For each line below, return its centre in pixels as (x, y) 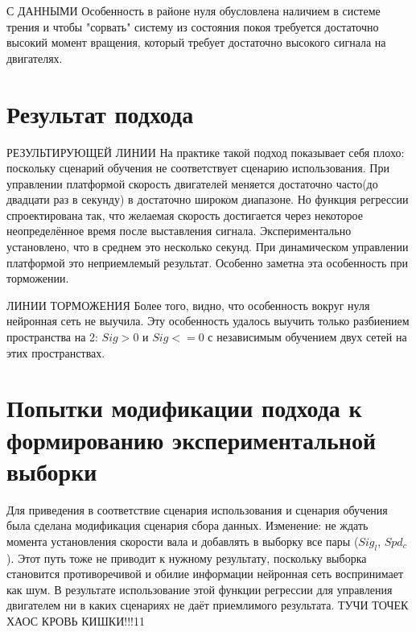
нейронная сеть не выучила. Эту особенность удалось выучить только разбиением (208, 321)
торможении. (38, 278)
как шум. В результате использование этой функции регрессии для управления (200, 589)
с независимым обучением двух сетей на (307, 337)
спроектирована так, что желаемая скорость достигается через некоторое (185, 215)
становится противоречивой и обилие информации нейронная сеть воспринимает (205, 574)
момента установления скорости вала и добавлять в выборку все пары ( (183, 541)
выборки (52, 471)
